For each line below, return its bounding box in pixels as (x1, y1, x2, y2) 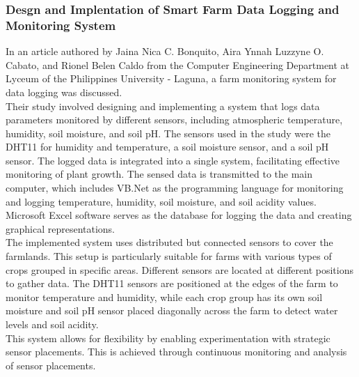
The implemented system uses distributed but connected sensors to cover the (6, 235, 333, 249)
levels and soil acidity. (6, 317, 99, 332)
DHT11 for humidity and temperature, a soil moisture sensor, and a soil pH (6, 139, 329, 154)
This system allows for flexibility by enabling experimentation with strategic (6, 330, 330, 345)
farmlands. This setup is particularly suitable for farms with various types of (6, 249, 332, 263)
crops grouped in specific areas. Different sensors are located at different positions (6, 262, 353, 277)
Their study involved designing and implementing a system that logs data (6, 98, 320, 113)
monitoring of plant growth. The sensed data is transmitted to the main (6, 167, 313, 181)
